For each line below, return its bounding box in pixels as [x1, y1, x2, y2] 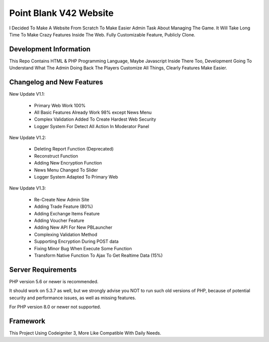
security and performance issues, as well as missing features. [9, 295, 136, 301]
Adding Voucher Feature [34, 217, 85, 223]
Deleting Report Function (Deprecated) [34, 146, 114, 152]
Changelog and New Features [9, 78, 103, 87]
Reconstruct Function [34, 153, 78, 159]
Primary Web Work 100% [34, 102, 86, 108]
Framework [9, 317, 46, 325]
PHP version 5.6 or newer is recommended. [9, 278, 99, 284]
